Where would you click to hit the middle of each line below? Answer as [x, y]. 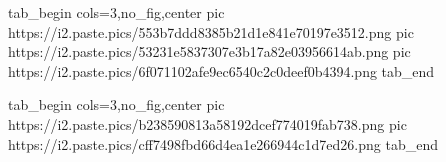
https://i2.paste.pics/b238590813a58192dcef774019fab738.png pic [207, 123]
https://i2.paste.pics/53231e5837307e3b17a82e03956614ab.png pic [209, 51]
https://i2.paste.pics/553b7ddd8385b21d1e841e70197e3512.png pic [211, 31]
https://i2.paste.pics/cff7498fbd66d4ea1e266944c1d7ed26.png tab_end [223, 143]
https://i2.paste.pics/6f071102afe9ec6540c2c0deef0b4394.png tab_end [221, 70]
